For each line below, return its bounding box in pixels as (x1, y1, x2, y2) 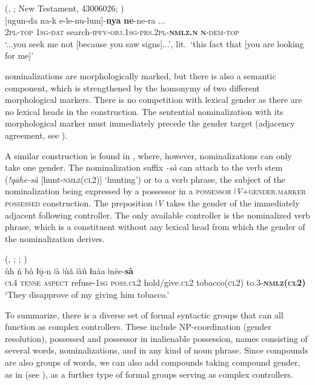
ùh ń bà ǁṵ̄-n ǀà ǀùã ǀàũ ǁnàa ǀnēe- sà (5, 264, 134, 277)
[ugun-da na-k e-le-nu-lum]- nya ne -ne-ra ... (5, 13, 165, 26)
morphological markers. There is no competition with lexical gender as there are (5, 93, 302, 106)
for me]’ (5, 49, 34, 62)
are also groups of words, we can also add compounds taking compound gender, (5, 356, 300, 369)
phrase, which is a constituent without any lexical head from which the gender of (5, 220, 305, 233)
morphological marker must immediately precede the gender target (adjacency (5, 117, 295, 130)
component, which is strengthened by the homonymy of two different (5, 81, 260, 94)
